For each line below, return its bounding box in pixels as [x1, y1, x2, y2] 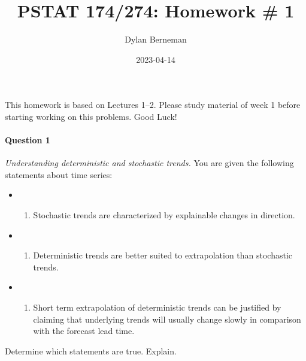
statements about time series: [5, 168, 113, 180]
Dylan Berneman [125, 33, 187, 46]
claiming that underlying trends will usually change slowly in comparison [33, 312, 301, 325]
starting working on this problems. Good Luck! [5, 110, 177, 122]
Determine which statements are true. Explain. [5, 344, 177, 357]
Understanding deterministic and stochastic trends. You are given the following [5, 157, 294, 169]
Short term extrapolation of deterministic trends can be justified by [33, 301, 281, 314]
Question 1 [5, 134, 50, 146]
